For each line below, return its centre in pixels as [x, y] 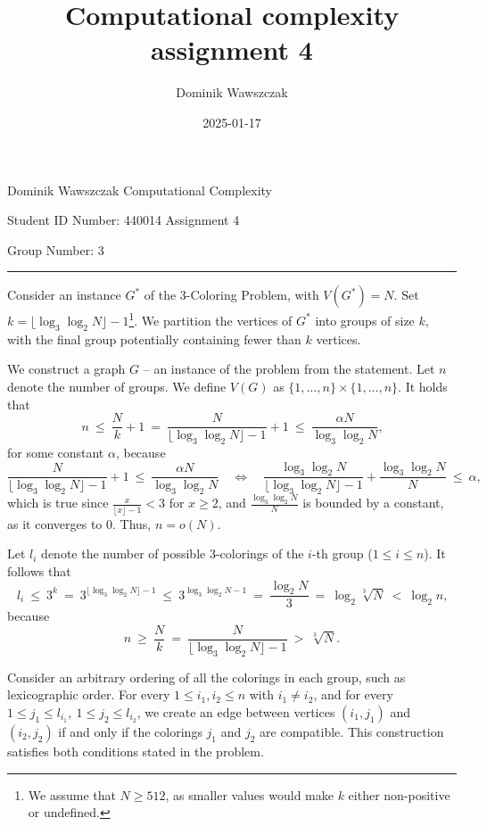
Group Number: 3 [56, 249]
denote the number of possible [124, 553]
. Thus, [132, 523]
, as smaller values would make [249, 794]
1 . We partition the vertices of [210, 319]
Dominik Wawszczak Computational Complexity [140, 190]
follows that [39, 570]
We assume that [72, 794]
